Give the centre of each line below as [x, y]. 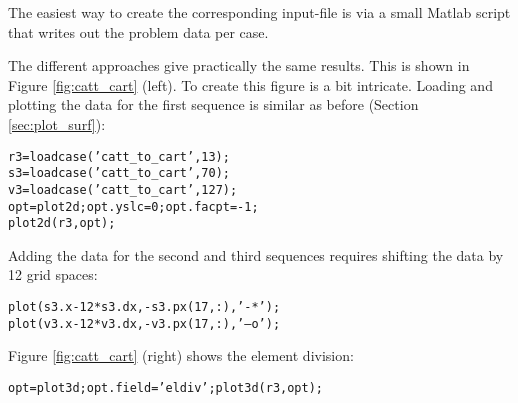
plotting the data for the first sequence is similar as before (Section [213, 104]
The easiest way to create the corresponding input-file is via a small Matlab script [259, 12]
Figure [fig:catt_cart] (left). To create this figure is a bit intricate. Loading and [250, 84]
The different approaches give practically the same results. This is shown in [239, 65]
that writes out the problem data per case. [138, 31]
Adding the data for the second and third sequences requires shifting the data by [256, 254]
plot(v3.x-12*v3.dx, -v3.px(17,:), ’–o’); [144, 323]
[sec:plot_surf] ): [57, 123]
